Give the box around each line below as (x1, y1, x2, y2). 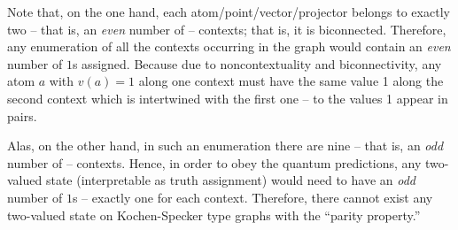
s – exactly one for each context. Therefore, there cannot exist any (72, 188, 433, 206)
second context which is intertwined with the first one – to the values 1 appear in (7, 88, 448, 107)
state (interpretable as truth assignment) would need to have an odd (45, 171, 415, 189)
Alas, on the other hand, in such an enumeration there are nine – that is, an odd (7, 136, 444, 155)
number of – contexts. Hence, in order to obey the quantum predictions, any (7, 153, 422, 172)
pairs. (7, 106, 37, 125)
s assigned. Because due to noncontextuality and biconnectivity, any (72, 54, 442, 73)
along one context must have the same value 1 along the (138, 72, 444, 90)
